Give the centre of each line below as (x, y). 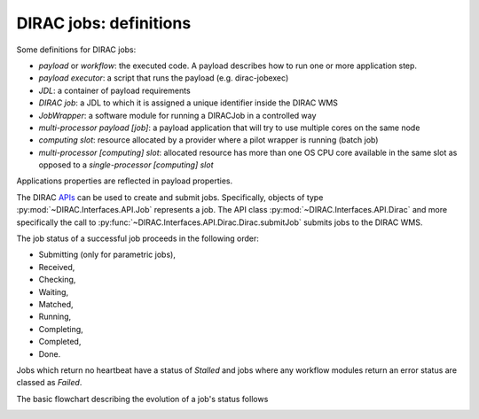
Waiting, (54, 291)
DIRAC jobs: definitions (104, 23)
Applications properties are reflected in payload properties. (125, 181)
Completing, (61, 329)
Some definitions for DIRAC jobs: (76, 50)
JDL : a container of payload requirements (114, 90)
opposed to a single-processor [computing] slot (126, 165)
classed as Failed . (49, 383)
